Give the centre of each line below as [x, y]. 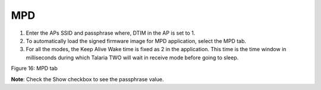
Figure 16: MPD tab [34, 68]
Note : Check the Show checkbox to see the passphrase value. [87, 79]
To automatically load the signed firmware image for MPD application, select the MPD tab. [136, 41]
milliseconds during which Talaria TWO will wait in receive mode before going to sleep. [132, 57]
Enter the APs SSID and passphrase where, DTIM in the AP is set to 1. [111, 33]
